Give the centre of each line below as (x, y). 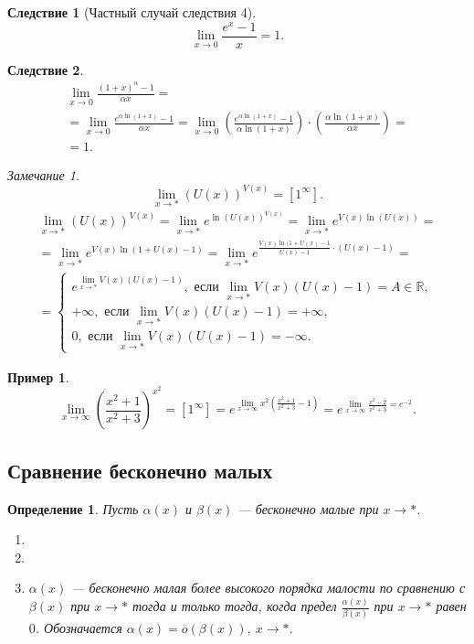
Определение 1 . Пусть (73, 508)
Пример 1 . (38, 376)
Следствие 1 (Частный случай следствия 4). (132, 12)
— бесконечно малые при (308, 508)
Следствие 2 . (46, 69)
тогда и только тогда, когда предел (235, 606)
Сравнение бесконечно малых (140, 470)
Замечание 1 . (43, 174)
